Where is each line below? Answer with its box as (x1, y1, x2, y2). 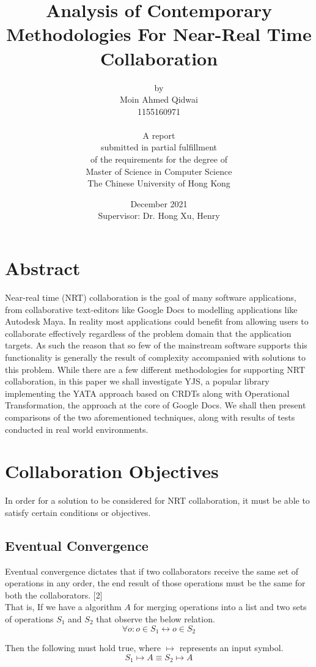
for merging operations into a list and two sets (133, 600, 307, 613)
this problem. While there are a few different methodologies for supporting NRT (5, 363, 306, 375)
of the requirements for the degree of (90, 153, 227, 166)
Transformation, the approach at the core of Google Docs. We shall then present (5, 399, 306, 411)
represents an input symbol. (179, 641, 284, 654)
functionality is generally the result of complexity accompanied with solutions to (5, 350, 306, 363)
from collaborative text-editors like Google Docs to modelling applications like (5, 303, 298, 315)
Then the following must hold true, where (5, 641, 161, 654)
